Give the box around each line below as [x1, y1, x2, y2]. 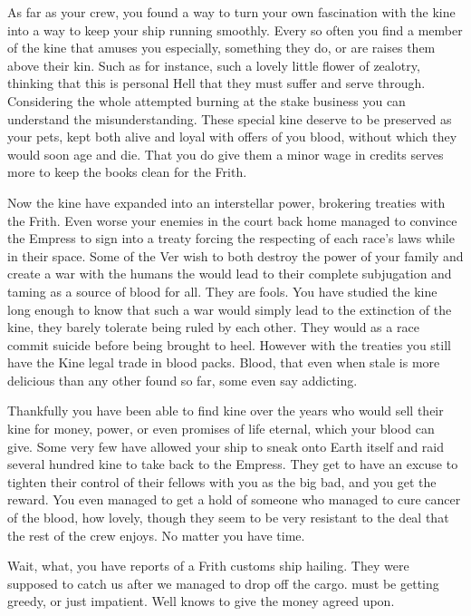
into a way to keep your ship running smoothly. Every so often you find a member [7, 20, 463, 39]
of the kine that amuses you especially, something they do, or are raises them [7, 38, 436, 57]
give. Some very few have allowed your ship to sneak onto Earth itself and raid [7, 436, 445, 455]
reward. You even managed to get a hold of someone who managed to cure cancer [7, 490, 461, 509]
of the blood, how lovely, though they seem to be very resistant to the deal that [7, 508, 449, 527]
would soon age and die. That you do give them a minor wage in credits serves [7, 144, 444, 163]
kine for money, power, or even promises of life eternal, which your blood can [7, 419, 435, 438]
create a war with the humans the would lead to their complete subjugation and [7, 264, 452, 283]
